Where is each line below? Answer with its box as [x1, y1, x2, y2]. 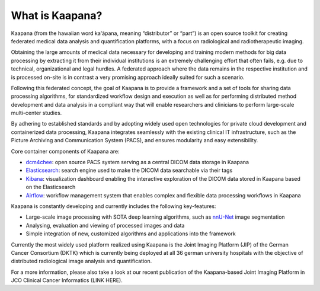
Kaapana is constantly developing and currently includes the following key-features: [11, 202, 216, 210]
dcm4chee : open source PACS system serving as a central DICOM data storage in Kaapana [25, 159, 249, 166]
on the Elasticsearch [25, 184, 76, 191]
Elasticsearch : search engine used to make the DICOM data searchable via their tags [25, 167, 233, 174]
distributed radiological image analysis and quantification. [11, 258, 152, 265]
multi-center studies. [11, 110, 62, 117]
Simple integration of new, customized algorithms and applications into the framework [25, 230, 236, 237]
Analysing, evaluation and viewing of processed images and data [25, 222, 185, 229]
